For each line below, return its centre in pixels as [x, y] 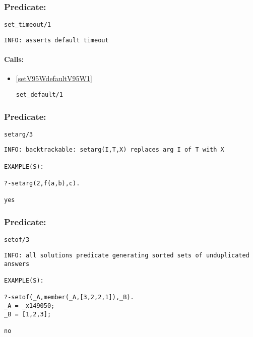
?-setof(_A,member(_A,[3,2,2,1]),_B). [69, 297]
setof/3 [17, 240]
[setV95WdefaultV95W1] [54, 78]
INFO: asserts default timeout [56, 40]
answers [17, 264]
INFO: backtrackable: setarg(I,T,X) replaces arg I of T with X [114, 150]
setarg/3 [19, 134]
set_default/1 [39, 94]
